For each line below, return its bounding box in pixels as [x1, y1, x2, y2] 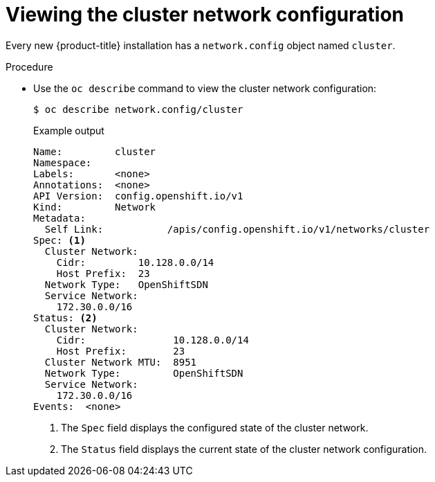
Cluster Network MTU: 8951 [44, 356, 197, 368]
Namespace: [33, 157, 92, 168]
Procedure [6, 60, 53, 73]
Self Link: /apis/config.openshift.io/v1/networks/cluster [44, 223, 430, 235]
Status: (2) [33, 312, 98, 323]
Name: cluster [33, 145, 156, 157]
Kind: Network [33, 201, 156, 213]
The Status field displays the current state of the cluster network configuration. [61, 443, 427, 455]
